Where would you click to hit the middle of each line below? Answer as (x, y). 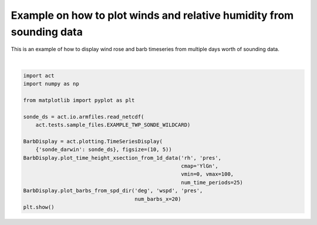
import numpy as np (51, 84)
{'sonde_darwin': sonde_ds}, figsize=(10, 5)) (104, 150)
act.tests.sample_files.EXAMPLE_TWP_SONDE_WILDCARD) (113, 125)
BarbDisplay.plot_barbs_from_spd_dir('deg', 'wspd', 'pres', (113, 191)
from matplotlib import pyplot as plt (79, 100)
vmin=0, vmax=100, (208, 174)
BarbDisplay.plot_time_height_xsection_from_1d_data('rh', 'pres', (122, 158)
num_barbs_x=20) (158, 199)
